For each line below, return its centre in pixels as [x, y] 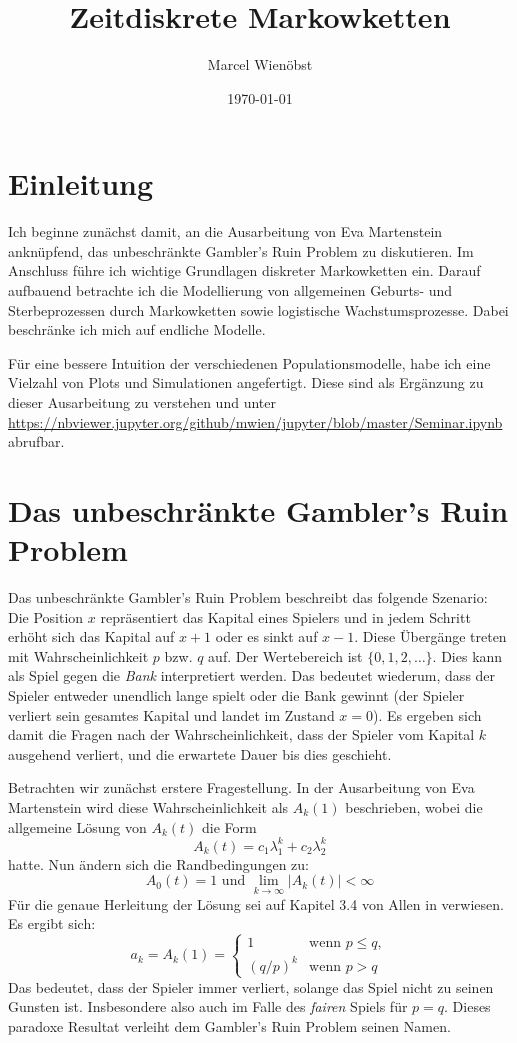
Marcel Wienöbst [260, 64]
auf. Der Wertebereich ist [285, 655]
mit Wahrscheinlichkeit [78, 655]
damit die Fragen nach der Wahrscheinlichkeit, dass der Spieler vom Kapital [241, 734]
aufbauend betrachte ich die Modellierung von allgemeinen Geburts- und [230, 290]
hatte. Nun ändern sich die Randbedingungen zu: [158, 863]
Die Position [46, 616]
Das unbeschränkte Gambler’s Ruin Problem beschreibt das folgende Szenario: [248, 597]
